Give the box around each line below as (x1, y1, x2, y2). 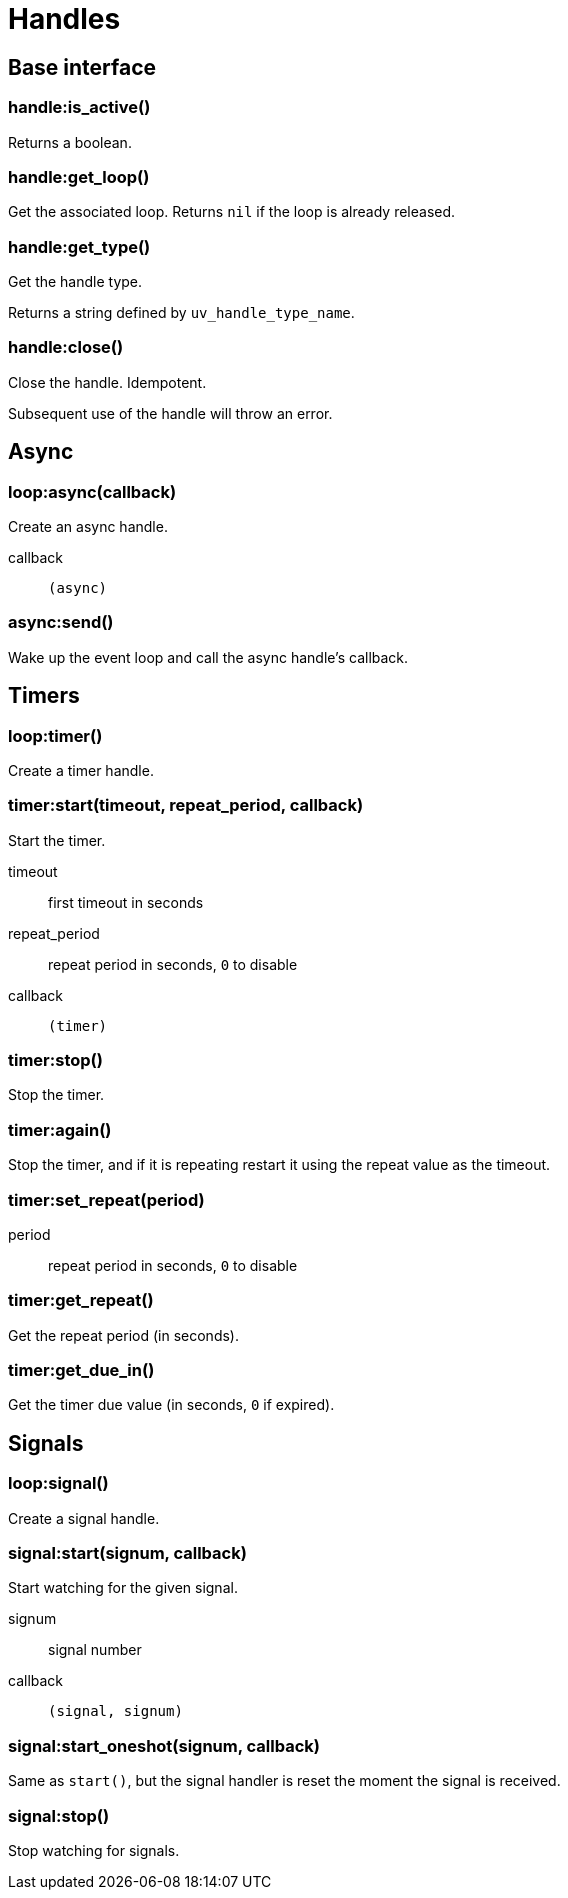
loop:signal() (8, 1473, 109, 1494)
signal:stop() (8, 1805, 110, 1826)
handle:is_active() (8, 97, 151, 118)
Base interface (8, 54, 157, 80)
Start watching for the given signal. (8, 1579, 238, 1597)
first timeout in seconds (48, 893, 204, 911)
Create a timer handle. (8, 761, 154, 779)
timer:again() (8, 1119, 112, 1140)
